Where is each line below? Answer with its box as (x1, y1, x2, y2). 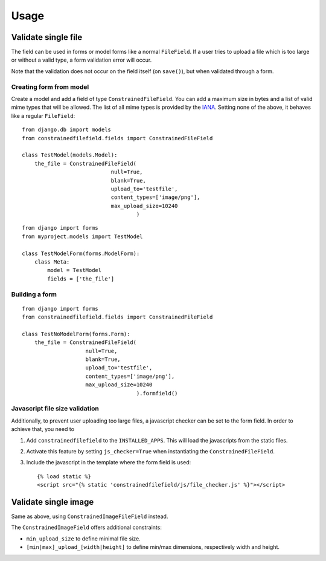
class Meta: (34, 259, 70, 265)
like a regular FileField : (11, 112, 75, 119)
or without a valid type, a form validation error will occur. (11, 56, 152, 63)
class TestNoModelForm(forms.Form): (22, 330, 130, 337)
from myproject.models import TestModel (22, 233, 143, 240)
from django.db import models (22, 126, 112, 133)
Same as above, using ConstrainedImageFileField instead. (11, 513, 168, 520)
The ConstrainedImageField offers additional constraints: (11, 524, 162, 531)
